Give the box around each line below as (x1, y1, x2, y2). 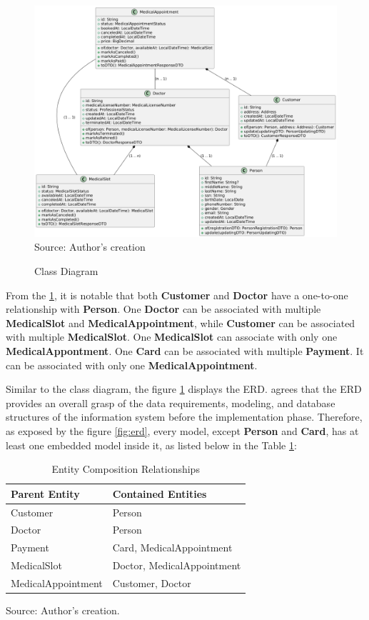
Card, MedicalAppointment (112, 540, 233, 555)
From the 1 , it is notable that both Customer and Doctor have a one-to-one (6, 287, 348, 302)
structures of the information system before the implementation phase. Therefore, (6, 409, 363, 424)
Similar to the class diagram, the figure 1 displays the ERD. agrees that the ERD (6, 381, 362, 396)
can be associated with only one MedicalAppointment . (6, 357, 258, 372)
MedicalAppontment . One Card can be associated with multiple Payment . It (6, 343, 364, 358)
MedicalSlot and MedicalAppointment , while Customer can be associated (6, 315, 355, 330)
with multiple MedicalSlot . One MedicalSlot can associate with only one (6, 329, 338, 344)
